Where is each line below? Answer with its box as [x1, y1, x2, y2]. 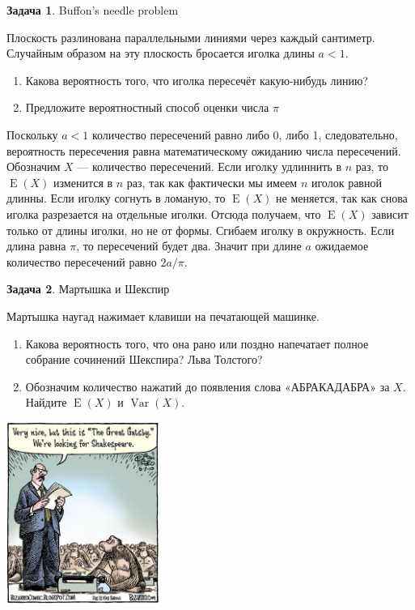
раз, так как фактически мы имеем [126, 173, 298, 190]
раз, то [355, 158, 388, 175]
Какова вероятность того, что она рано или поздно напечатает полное [25, 335, 369, 352]
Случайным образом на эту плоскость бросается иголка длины [6, 45, 315, 62]
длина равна [6, 237, 66, 254]
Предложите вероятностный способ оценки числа [25, 99, 269, 116]
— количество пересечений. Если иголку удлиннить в [77, 158, 342, 175]
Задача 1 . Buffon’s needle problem [6, 2, 179, 18]
